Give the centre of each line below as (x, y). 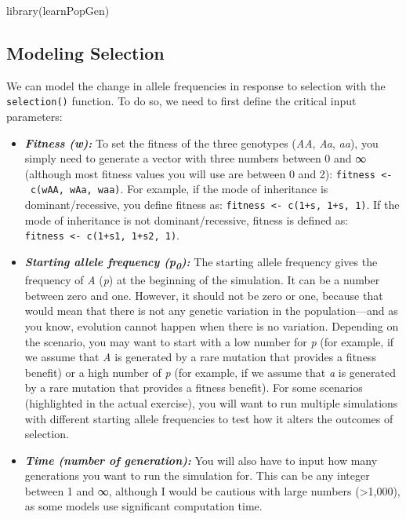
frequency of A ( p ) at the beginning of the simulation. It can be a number (202, 280)
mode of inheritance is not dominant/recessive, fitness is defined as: (187, 219)
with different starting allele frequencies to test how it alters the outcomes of (209, 418)
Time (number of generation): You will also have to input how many (201, 460)
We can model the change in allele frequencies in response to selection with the (196, 85)
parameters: (34, 117)
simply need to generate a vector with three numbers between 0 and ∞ (196, 158)
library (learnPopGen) (58, 10)
